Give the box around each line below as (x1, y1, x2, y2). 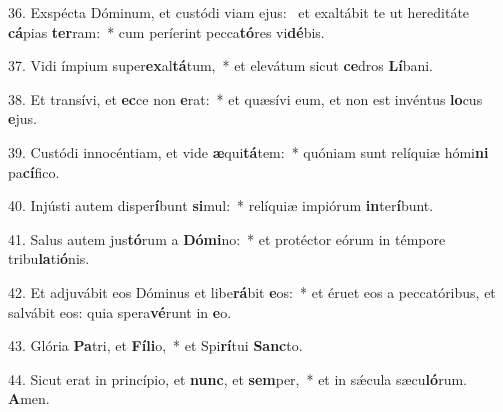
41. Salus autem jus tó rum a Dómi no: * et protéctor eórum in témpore (8, 228, 446, 249)
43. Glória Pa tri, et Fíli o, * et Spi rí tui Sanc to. (8, 335, 303, 356)
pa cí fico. (8, 161, 60, 182)
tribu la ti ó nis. (8, 248, 90, 269)
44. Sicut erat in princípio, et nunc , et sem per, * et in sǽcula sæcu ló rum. (8, 368, 467, 389)
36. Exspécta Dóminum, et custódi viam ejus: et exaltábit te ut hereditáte (8, 2, 470, 22)
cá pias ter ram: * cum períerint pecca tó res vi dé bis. (8, 21, 325, 42)
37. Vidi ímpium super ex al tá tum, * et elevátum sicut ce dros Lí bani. (8, 55, 433, 76)
